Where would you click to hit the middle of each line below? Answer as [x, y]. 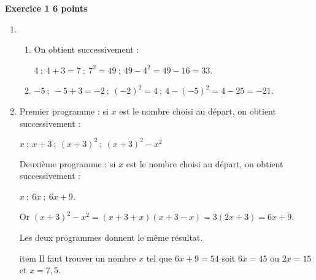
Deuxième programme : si [67, 163]
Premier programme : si [64, 111]
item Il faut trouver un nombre [78, 258]
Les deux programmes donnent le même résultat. [111, 237]
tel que [159, 258]
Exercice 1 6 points [46, 8]
